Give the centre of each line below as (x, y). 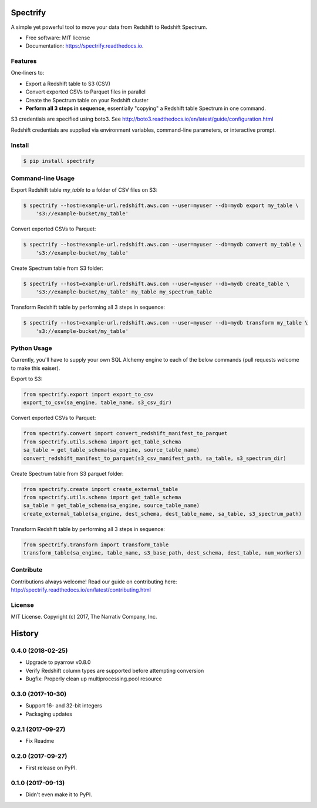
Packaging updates (49, 714)
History (25, 634)
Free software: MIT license (58, 38)
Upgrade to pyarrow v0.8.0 (58, 662)
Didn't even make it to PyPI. (59, 794)
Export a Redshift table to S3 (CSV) (68, 84)
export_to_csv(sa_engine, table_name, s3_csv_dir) (98, 403)
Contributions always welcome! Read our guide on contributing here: (94, 582)
